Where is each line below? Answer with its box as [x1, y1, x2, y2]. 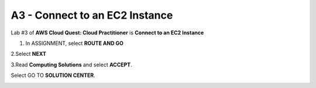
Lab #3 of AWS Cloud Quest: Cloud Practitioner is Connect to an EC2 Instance [11, 29, 204, 36]
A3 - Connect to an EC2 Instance [11, 9, 173, 22]
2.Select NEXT [11, 50, 47, 58]
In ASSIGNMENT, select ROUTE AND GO [25, 40, 124, 47]
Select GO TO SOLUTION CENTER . [11, 72, 96, 79]
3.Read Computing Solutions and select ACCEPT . [11, 61, 132, 68]
